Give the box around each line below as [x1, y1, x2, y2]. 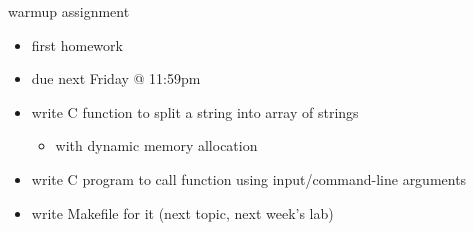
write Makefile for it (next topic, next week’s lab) [31, 202, 334, 223]
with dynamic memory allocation [55, 135, 258, 156]
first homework [31, 34, 123, 55]
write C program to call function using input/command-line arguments [31, 168, 467, 189]
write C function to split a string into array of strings [31, 101, 359, 122]
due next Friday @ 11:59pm [31, 68, 201, 89]
